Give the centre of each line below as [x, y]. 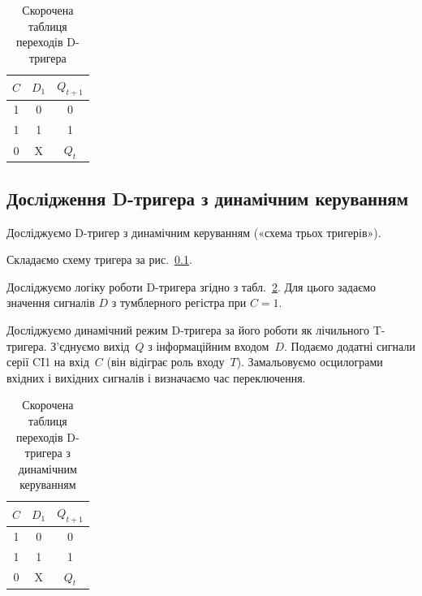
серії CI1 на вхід [48, 362]
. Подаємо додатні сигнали [350, 346]
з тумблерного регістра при [179, 302]
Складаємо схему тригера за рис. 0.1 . [99, 259]
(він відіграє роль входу [166, 362]
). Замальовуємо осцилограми [310, 362]
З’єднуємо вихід [90, 346]
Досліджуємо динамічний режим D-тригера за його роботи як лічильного [188, 329]
